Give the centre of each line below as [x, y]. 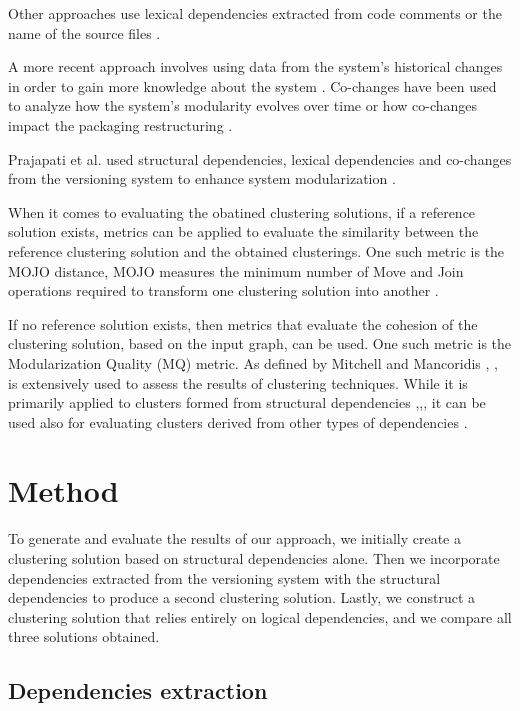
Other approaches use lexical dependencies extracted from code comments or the [255, 13]
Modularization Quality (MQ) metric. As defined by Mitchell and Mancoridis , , [253, 362]
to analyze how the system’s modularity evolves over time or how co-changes [243, 105]
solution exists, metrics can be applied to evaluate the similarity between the [243, 231]
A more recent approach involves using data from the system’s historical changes [255, 66]
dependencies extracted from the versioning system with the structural [224, 577]
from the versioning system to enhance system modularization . [202, 178]
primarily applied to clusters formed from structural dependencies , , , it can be [247, 402]
